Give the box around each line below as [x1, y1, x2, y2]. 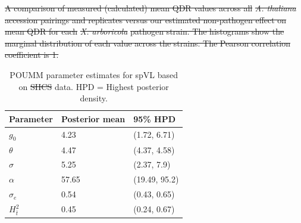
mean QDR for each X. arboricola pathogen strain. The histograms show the [5, 25, 284, 38]
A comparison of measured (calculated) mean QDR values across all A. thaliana [5, 2, 296, 14]
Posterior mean [61, 112, 126, 125]
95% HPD [133, 112, 176, 125]
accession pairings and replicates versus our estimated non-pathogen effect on [5, 13, 287, 26]
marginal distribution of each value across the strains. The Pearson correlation [5, 36, 291, 49]
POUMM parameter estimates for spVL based [10, 68, 178, 80]
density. [80, 92, 108, 104]
